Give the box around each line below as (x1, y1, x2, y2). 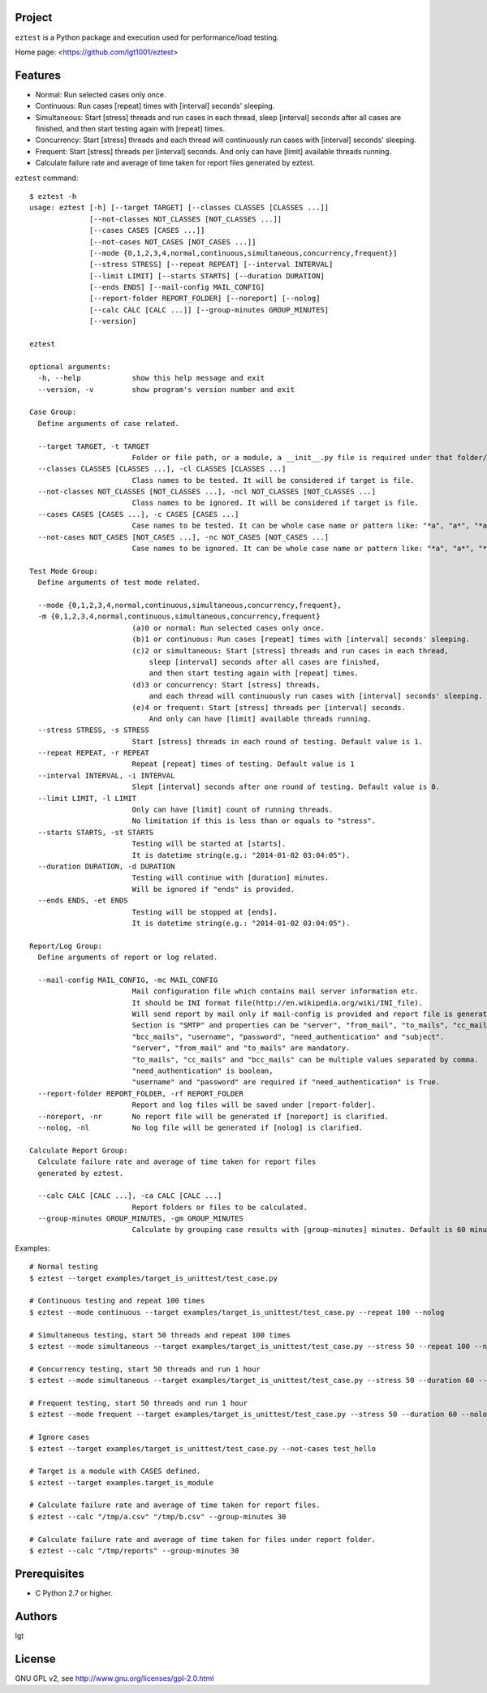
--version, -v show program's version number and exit (37, 385, 295, 394)
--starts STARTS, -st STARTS (37, 828, 154, 837)
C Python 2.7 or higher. (35, 1587, 113, 1598)
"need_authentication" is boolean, (131, 1066, 274, 1075)
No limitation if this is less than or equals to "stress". (131, 816, 377, 825)
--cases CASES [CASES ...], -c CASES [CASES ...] (37, 510, 239, 519)
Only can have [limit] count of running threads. (131, 805, 334, 815)
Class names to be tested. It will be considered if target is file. (131, 476, 415, 485)
